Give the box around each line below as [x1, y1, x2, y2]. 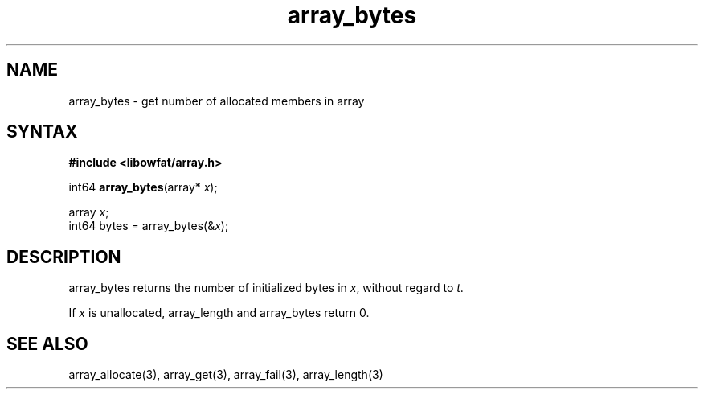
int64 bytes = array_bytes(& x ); [68, 219, 229, 233]
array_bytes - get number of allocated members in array [68, 93, 365, 108]
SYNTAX [6, 121, 78, 142]
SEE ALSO [6, 333, 88, 354]
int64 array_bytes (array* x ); [68, 180, 218, 195]
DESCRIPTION [6, 246, 121, 267]
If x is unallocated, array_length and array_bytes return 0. [68, 306, 370, 320]
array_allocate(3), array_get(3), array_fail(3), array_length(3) [68, 368, 383, 382]
